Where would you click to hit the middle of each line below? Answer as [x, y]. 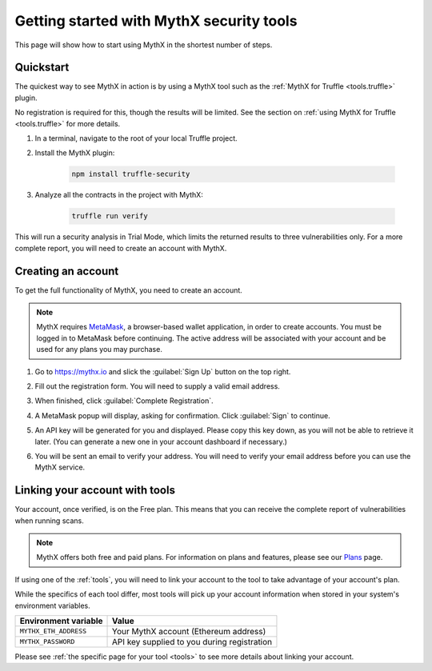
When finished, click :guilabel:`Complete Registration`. [124, 401]
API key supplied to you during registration [192, 641]
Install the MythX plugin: [75, 153]
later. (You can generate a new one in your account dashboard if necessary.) [161, 441]
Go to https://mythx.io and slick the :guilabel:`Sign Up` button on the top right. [163, 371]
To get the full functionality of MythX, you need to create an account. [129, 290]
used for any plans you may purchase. [100, 349]
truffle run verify [110, 216]
